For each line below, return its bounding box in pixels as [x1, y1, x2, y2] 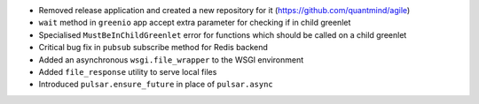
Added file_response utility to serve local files [38, 66, 217, 77]
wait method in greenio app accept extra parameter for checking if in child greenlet [38, 18, 351, 28]
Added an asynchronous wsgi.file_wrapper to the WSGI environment [38, 54, 304, 65]
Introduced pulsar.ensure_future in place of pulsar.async [38, 79, 274, 90]
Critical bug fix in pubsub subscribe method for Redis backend [38, 42, 268, 53]
